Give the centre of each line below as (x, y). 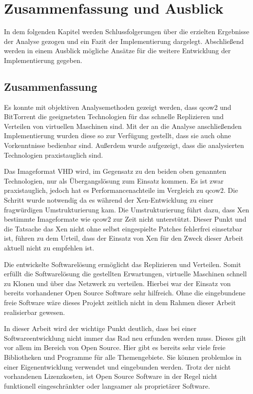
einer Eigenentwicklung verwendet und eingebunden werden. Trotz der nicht (117, 366)
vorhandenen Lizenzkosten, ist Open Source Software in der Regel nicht (111, 376)
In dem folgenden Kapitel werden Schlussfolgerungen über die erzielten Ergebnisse (127, 31)
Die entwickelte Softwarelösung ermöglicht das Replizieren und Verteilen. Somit (123, 264)
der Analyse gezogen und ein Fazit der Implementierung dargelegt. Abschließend (124, 41)
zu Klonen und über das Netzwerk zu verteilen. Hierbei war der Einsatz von (117, 283)
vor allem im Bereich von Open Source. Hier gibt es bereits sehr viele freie (115, 347)
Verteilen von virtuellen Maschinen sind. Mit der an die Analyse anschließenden (123, 126)
